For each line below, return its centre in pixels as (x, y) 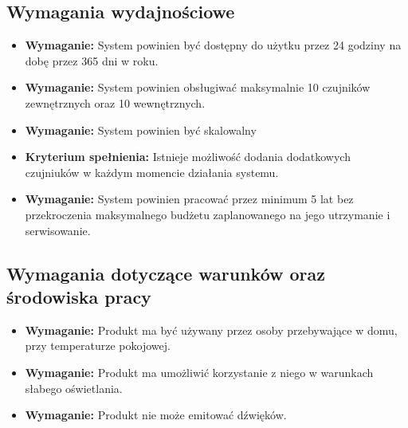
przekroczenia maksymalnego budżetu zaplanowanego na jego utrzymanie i (208, 214)
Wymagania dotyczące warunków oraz (166, 273)
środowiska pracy (79, 296)
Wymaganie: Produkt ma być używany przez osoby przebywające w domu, (211, 330)
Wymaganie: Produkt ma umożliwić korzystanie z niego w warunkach (199, 372)
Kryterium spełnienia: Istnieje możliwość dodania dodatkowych (188, 157)
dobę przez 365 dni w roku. (92, 60)
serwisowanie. (58, 230)
